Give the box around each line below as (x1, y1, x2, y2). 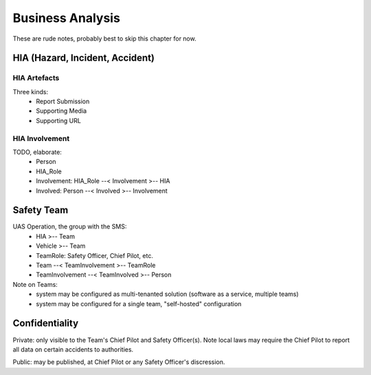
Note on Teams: (12, 280, 58, 288)
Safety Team (12, 204, 69, 216)
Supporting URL (36, 116, 82, 125)
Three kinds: (12, 87, 48, 96)
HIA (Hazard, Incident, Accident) (12, 52, 155, 64)
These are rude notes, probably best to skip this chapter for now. (12, 34, 196, 43)
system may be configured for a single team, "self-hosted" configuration (36, 299, 242, 308)
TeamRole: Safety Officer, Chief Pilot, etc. (36, 251, 154, 259)
